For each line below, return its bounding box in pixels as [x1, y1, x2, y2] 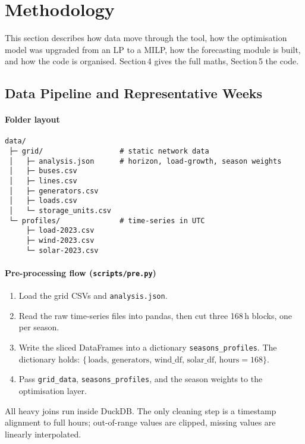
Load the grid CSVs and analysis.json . [18, 289, 168, 302]
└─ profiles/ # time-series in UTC [9, 216, 205, 225]
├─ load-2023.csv [26, 226, 95, 235]
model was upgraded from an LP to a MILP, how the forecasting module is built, [5, 43, 301, 55]
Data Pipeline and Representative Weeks [5, 84, 263, 102]
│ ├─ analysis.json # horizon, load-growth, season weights [9, 157, 282, 165]
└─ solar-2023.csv [26, 246, 99, 255]
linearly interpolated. [5, 427, 81, 440]
